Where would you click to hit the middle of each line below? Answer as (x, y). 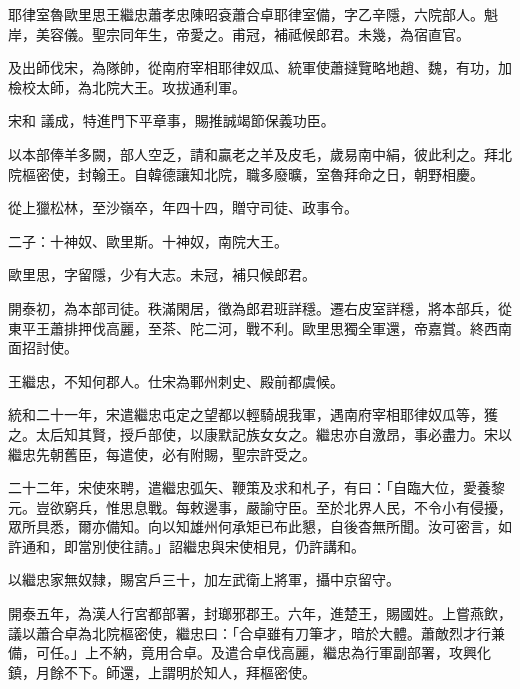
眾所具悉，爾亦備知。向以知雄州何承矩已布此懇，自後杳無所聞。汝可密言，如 (260, 526)
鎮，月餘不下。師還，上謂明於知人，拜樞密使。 (162, 671)
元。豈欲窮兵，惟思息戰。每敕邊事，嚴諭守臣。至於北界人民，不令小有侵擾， (260, 506)
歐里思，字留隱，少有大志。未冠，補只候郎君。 (162, 274)
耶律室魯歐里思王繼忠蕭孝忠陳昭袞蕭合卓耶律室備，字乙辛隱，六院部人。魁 (253, 14)
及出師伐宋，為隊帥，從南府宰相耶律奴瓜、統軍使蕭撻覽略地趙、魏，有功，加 (260, 67)
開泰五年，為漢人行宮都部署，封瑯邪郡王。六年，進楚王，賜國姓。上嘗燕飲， (260, 613)
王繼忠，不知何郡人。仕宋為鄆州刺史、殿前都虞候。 (176, 380)
